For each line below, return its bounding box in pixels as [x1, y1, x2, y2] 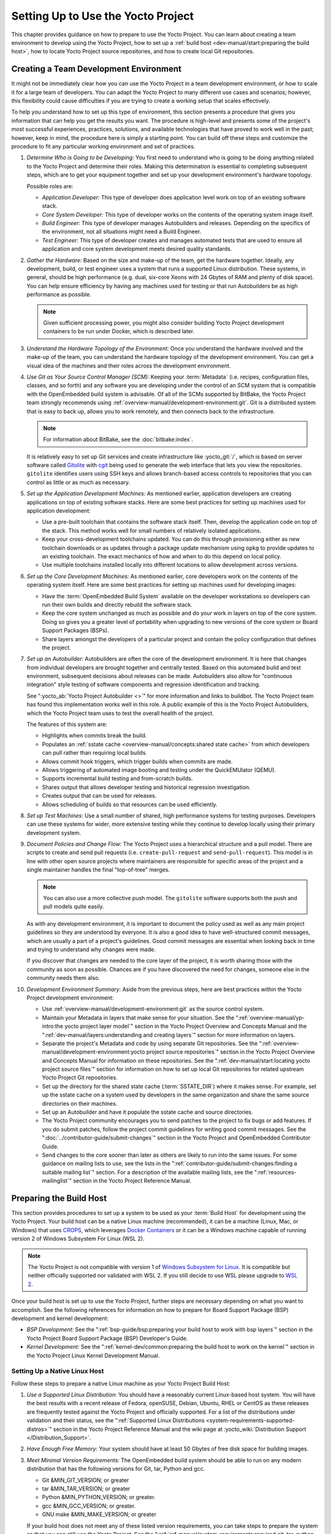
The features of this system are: [26, 721, 107, 728]
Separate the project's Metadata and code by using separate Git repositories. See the [42, 1039, 258, 1047]
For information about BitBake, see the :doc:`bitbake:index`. [43, 436, 193, 443]
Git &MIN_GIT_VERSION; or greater [42, 1476, 129, 1484]
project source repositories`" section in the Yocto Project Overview [146, 1048, 315, 1055]
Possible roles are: [26, 182, 74, 190]
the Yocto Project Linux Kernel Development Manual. [26, 1352, 160, 1359]
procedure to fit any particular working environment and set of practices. [11, 142, 196, 150]
